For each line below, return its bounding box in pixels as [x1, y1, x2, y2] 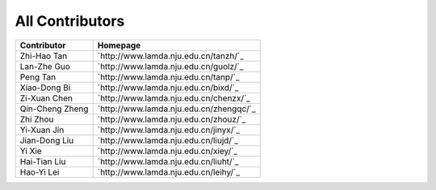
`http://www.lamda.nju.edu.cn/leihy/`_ [97, 166, 241, 177]
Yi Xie [19, 145, 42, 156]
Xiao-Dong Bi [19, 81, 71, 93]
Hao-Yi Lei [19, 166, 60, 177]
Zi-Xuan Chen [19, 93, 73, 104]
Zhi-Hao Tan [19, 50, 68, 61]
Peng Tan [19, 71, 57, 82]
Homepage [97, 39, 141, 51]
